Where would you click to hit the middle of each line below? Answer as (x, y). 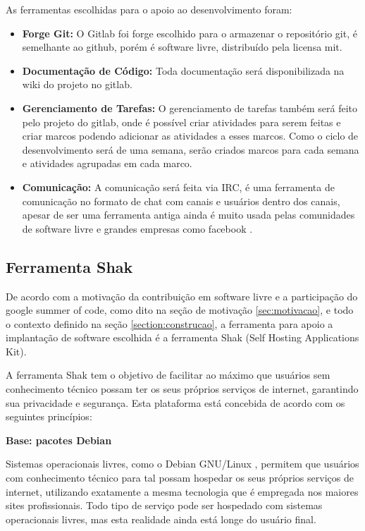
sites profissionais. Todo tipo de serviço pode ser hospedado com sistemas (164, 505)
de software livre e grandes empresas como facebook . (137, 228)
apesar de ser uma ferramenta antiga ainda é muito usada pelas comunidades (188, 215)
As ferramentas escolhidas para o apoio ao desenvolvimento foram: (149, 9)
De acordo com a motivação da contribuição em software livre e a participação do (182, 296)
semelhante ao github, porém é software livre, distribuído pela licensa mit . (182, 47)
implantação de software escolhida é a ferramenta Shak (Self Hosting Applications (182, 337)
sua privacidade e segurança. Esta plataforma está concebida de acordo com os (175, 402)
